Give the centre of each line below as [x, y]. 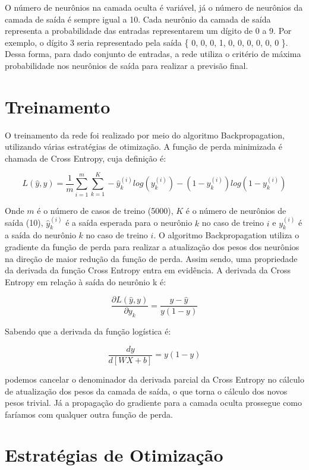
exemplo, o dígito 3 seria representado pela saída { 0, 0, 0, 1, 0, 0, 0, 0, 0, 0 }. [146, 42]
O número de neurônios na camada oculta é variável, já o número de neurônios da [154, 7]
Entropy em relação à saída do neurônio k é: [86, 281]
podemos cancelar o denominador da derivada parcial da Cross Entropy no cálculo [154, 379]
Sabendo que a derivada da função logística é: [88, 331]
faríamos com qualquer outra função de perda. [89, 414]
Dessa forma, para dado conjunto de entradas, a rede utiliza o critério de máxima [153, 54]
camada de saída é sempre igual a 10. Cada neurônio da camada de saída [138, 19]
